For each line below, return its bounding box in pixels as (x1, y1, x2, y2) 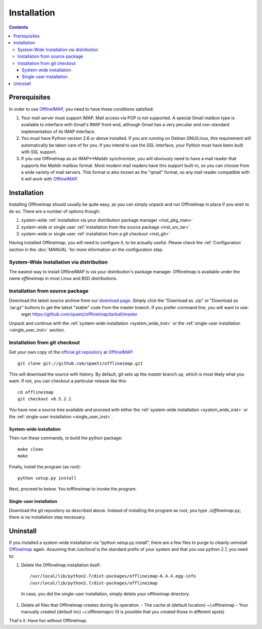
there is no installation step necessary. (9, 514, 86, 520)
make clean (17, 447, 44, 452)
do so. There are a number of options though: (9, 208, 100, 214)
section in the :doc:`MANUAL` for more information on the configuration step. (9, 247, 164, 252)
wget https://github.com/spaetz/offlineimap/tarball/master (21, 311, 138, 317)
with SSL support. (21, 149, 57, 155)
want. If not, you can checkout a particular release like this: (9, 378, 127, 384)
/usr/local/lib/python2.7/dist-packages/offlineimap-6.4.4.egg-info (30, 573, 196, 579)
